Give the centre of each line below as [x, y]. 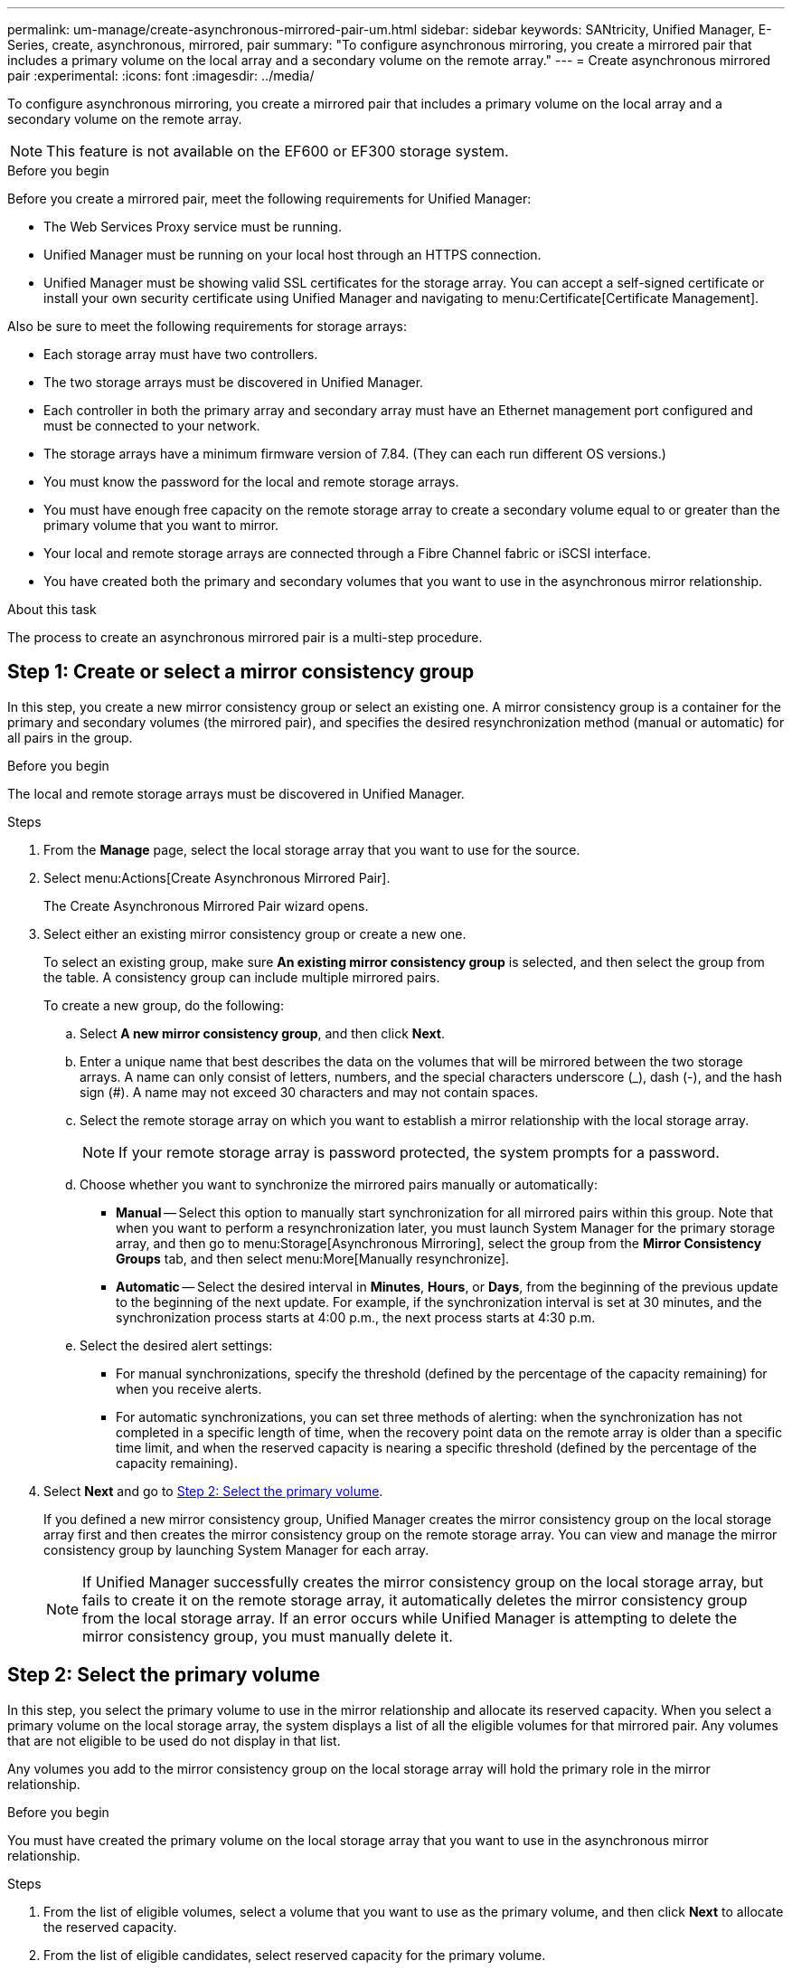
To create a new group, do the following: [164, 1005]
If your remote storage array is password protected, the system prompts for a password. [419, 1152]
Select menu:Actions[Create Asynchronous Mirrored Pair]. [217, 877]
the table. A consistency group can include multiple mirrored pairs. [242, 977]
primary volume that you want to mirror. [161, 525]
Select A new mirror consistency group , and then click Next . [263, 1033]
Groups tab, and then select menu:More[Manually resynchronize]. [313, 1258]
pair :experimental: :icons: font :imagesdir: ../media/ [161, 76]
